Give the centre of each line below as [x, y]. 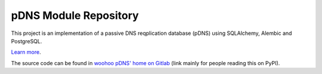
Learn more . [26, 52]
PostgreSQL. [27, 41]
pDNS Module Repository [75, 15]
